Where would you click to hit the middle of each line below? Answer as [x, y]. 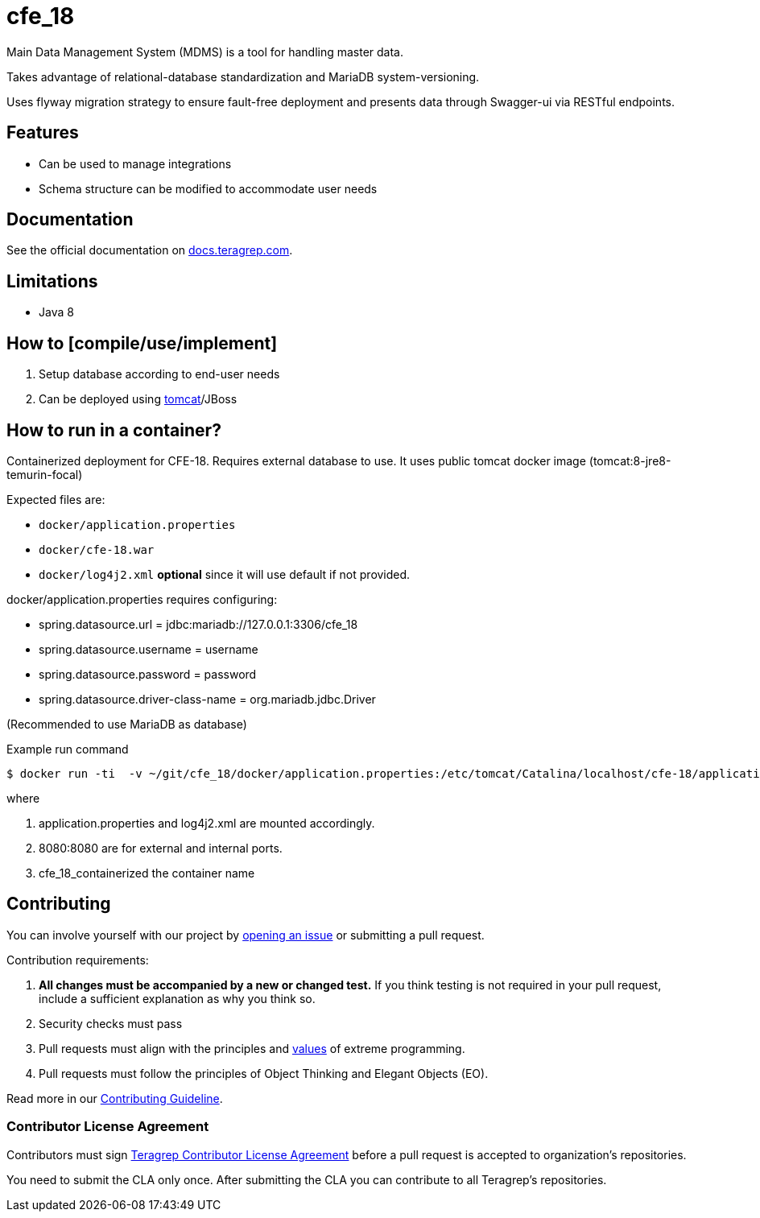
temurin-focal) [45, 474]
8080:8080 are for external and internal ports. [161, 848]
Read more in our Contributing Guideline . [115, 1098]
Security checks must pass [111, 1023]
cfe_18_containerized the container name [147, 873]
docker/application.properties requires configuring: [142, 599]
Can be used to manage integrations [135, 163]
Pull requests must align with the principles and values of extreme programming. [252, 1048]
